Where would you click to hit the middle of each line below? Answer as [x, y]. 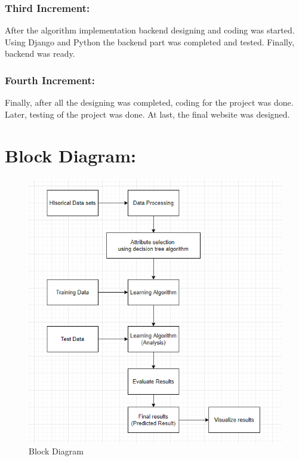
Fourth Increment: [50, 80]
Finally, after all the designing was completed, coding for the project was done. [149, 102]
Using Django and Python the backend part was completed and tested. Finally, [150, 42]
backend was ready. [40, 53]
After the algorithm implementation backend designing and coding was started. [150, 30]
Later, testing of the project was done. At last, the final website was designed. [147, 114]
